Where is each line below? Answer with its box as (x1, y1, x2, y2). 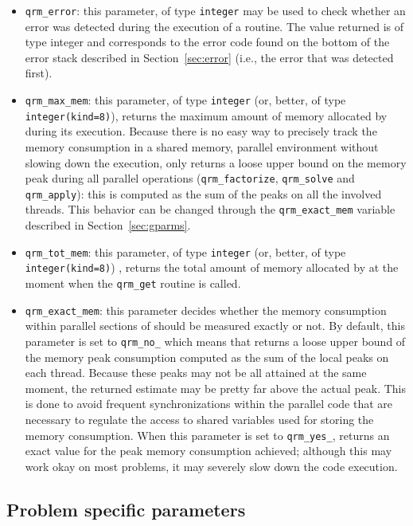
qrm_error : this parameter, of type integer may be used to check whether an (25, 2, 406, 18)
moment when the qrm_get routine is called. (25, 275, 241, 291)
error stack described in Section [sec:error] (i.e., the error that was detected (25, 49, 394, 65)
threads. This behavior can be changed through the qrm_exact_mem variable (25, 201, 395, 218)
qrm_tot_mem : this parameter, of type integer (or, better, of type (25, 243, 346, 260)
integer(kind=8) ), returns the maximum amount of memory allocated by (25, 107, 388, 124)
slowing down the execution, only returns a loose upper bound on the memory (25, 154, 407, 171)
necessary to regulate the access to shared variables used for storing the (25, 410, 374, 427)
